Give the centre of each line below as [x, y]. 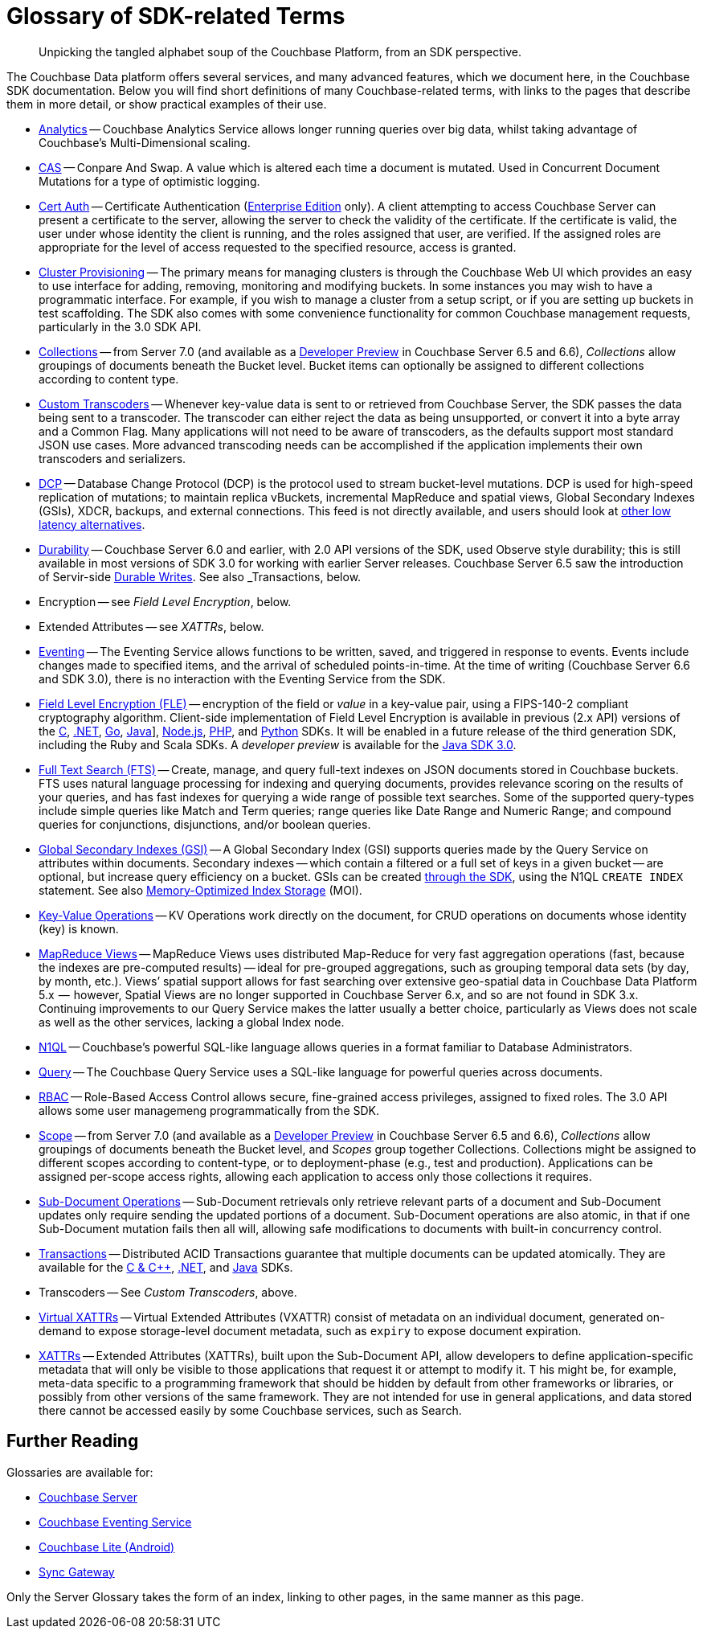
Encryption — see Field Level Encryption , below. [165, 601]
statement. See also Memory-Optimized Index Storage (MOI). [200, 890]
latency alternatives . [92, 524]
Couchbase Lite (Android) [107, 1547]
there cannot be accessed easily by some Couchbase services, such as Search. [250, 1410]
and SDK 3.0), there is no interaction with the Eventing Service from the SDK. [242, 678]
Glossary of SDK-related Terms [176, 16]
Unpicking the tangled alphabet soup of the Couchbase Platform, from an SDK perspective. [280, 51]
